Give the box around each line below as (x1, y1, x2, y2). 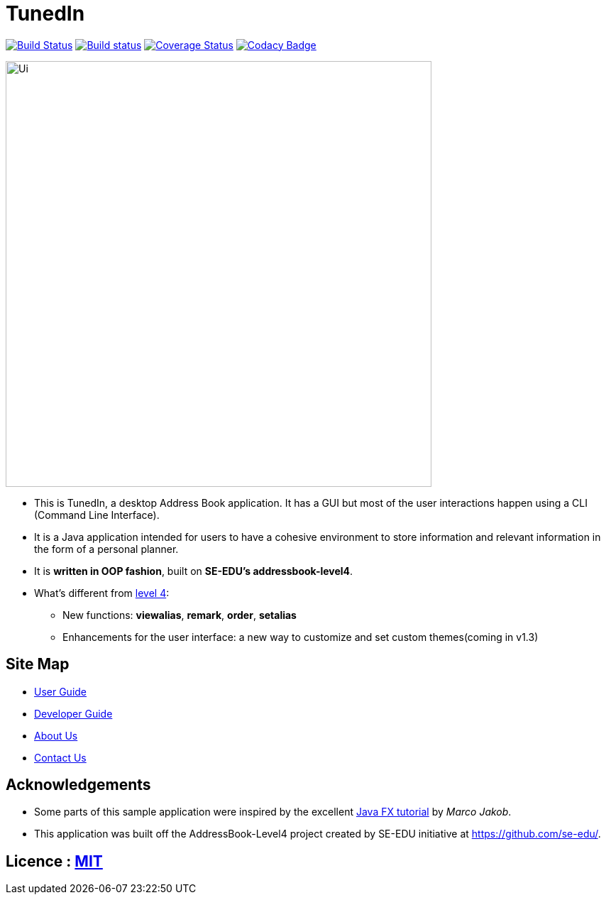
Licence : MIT (6, 852, 103, 870)
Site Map (6, 655, 70, 674)
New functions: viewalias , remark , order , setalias (62, 608, 297, 621)
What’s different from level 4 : (34, 586, 170, 599)
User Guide (34, 685, 87, 698)
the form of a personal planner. (34, 542, 179, 555)
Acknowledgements (6, 776, 151, 794)
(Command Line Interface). (34, 508, 160, 521)
